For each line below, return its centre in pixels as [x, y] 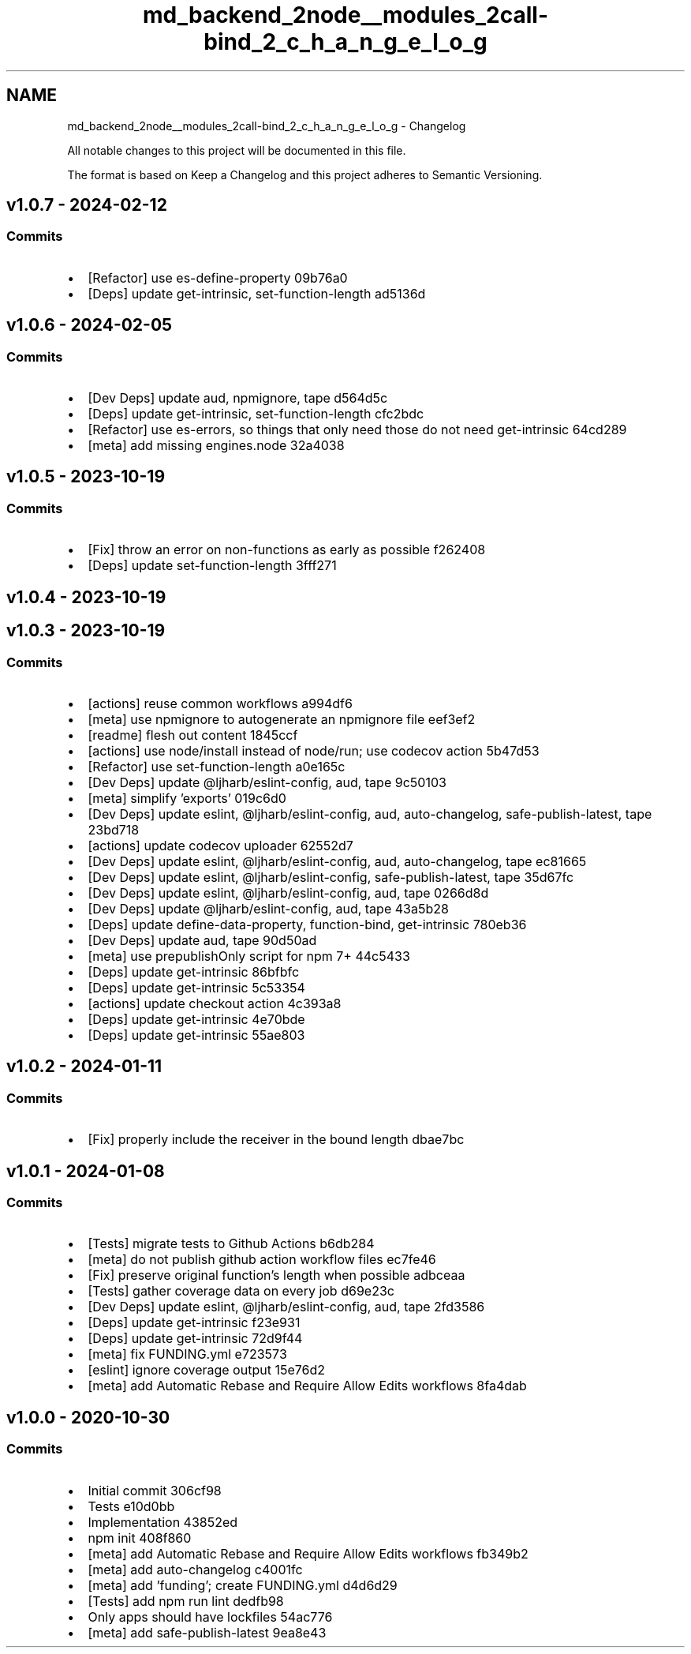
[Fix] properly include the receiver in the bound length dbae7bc [276, 1140]
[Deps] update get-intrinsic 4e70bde [196, 1019]
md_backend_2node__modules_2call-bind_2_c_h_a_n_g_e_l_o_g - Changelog [267, 126]
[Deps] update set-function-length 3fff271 [212, 566]
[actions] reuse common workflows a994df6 [220, 703]
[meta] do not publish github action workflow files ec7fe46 [262, 1260]
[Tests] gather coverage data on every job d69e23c [241, 1291]
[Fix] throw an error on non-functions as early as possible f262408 [287, 550]
